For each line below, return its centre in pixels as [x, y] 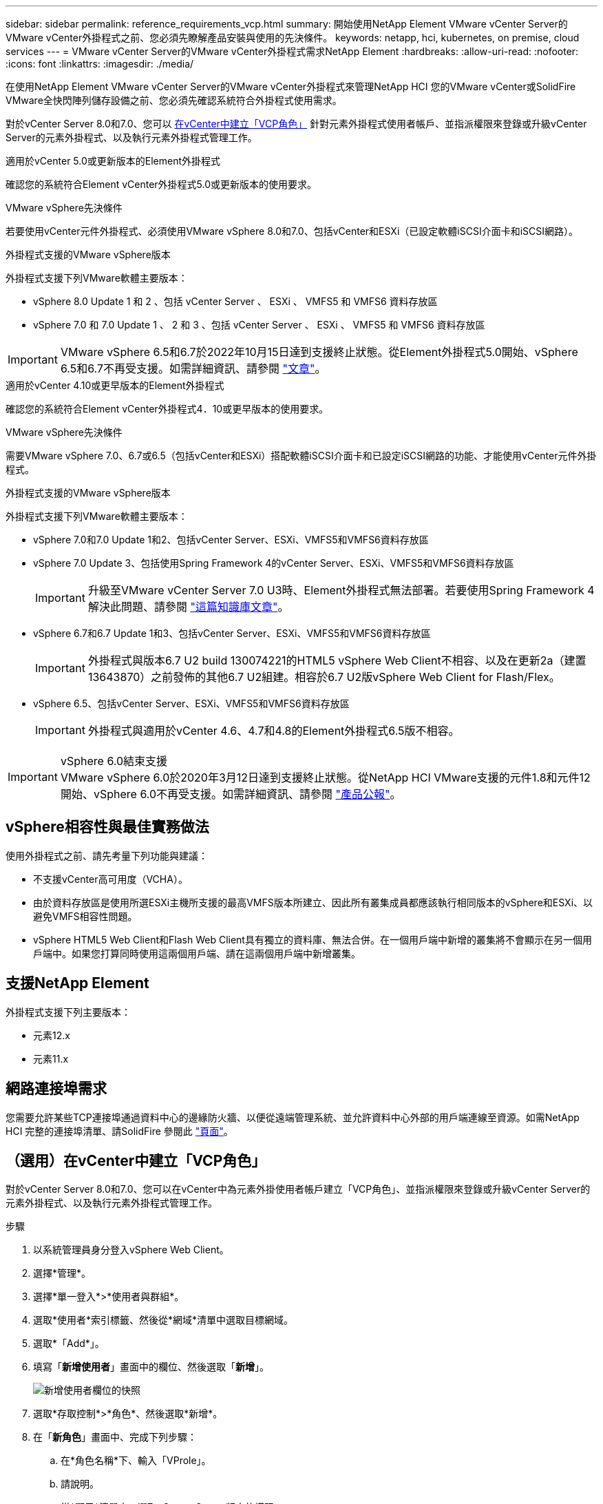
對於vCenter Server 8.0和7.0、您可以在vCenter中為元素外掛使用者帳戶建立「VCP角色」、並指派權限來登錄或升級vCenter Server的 [298, 1189]
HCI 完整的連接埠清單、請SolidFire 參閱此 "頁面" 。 [119, 1131]
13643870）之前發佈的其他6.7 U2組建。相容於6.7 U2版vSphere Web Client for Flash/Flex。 [324, 677]
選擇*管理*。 [62, 1273]
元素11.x [51, 1058]
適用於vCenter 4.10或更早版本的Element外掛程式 [115, 385]
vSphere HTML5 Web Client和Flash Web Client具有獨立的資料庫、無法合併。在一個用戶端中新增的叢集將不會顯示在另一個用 [313, 939]
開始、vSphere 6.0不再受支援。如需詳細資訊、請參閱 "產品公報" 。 [231, 794]
